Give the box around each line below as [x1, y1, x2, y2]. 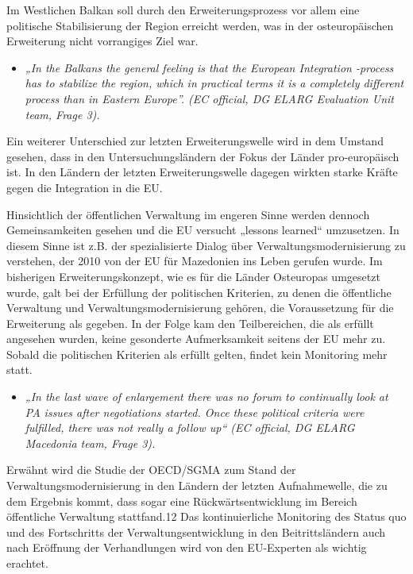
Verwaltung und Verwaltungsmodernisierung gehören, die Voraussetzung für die [6, 299, 394, 316]
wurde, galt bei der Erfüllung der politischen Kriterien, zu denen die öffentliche [6, 283, 392, 300]
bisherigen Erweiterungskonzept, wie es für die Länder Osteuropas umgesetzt [6, 268, 380, 284]
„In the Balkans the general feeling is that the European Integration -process [25, 59, 394, 75]
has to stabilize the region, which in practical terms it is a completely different [25, 75, 404, 91]
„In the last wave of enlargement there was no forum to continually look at [25, 388, 388, 405]
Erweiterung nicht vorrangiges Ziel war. [6, 33, 199, 49]
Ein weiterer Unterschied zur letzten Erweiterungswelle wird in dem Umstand [6, 133, 384, 149]
